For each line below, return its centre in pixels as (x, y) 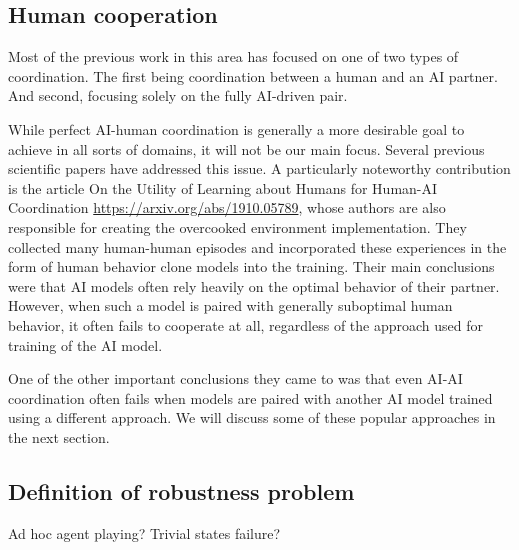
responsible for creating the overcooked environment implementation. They (237, 226)
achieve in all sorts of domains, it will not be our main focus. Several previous (246, 148)
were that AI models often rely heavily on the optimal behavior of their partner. (254, 285)
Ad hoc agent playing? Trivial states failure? (144, 532)
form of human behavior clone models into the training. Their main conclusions (251, 266)
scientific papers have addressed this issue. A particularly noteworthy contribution (259, 168)
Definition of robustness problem (181, 490)
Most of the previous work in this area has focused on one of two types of (233, 56)
